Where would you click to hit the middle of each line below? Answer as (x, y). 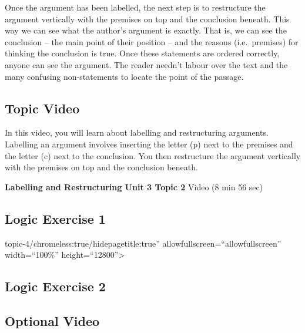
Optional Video (52, 320)
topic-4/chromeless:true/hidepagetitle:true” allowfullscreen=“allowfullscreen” (143, 243)
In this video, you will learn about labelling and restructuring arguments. (137, 132)
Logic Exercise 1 (55, 218)
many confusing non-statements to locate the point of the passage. (124, 76)
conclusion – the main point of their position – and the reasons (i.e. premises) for (152, 41)
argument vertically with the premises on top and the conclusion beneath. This (147, 18)
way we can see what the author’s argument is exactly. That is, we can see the (146, 30)
